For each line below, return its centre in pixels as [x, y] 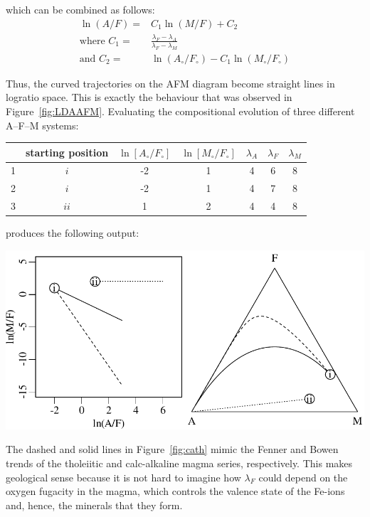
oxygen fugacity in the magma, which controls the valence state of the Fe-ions [175, 491]
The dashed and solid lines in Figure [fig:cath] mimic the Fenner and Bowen [172, 449]
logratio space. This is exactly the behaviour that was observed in [149, 97]
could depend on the [303, 477]
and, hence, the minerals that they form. [94, 505]
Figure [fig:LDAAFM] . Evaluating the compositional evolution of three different [180, 111]
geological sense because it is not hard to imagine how [123, 477]
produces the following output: [73, 233]
